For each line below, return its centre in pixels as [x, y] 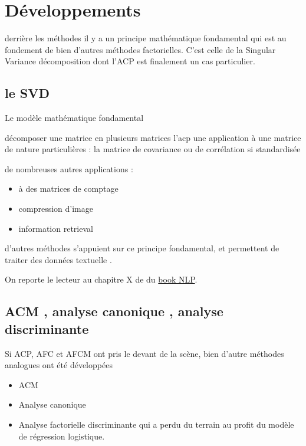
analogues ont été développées [59, 365]
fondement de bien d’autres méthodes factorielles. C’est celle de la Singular [140, 49]
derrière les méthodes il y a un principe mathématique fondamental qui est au [146, 38]
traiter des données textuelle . [58, 259]
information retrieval [56, 228]
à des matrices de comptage [68, 188]
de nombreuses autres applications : [69, 168]
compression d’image [56, 209]
